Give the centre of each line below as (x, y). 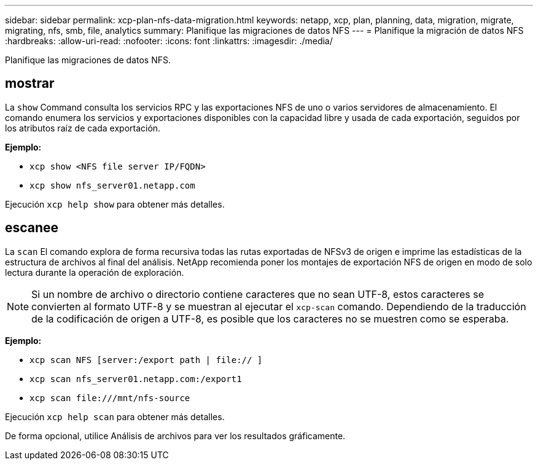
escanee (32, 228)
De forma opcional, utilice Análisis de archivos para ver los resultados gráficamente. (175, 436)
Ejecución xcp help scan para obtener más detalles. (115, 416)
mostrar (30, 84)
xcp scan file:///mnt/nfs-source (110, 398)
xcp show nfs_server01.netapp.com (112, 185)
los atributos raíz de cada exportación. (83, 128)
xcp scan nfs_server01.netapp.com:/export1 (136, 379)
